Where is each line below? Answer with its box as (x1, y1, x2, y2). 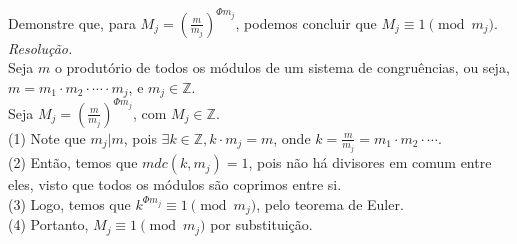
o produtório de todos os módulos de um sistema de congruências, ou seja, (54, 57, 510, 78)
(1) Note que (8, 127, 86, 148)
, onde (273, 127, 311, 148)
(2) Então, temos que (8, 152, 138, 173)
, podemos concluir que (235, 12, 377, 33)
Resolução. (8, 37, 73, 58)
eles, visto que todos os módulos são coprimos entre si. (8, 174, 342, 195)
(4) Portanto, (8, 214, 89, 235)
